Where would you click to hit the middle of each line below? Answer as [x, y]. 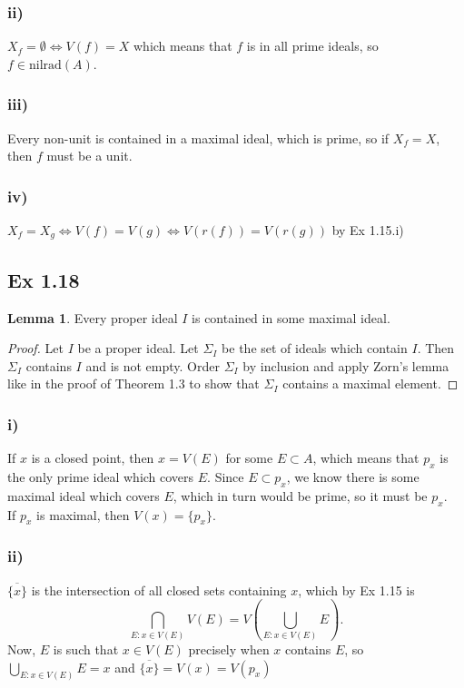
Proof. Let [35, 348]
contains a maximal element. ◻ [370, 383]
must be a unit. [89, 156]
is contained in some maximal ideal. [291, 317]
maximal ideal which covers [84, 495]
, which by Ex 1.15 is [356, 590]
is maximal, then [83, 514]
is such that [86, 649]
